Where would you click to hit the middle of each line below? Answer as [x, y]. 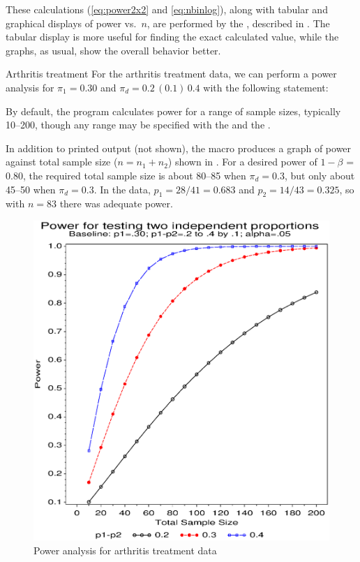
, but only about [320, 175]
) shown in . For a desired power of [242, 162]
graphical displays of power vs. [71, 23]
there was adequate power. [116, 204]
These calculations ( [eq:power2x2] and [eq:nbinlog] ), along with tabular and [167, 9]
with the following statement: [266, 87]
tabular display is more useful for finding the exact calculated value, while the [172, 37]
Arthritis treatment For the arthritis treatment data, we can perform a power [171, 74]
